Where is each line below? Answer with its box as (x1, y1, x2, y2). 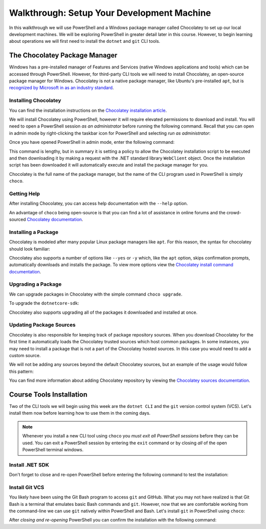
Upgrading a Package (9, 281, 62, 288)
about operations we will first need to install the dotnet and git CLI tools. (9, 38, 160, 44)
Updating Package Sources (9, 322, 76, 329)
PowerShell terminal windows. (22, 446, 84, 453)
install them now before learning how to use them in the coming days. (9, 410, 151, 416)
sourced (9, 216, 26, 222)
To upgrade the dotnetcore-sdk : (9, 300, 79, 306)
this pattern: (9, 368, 34, 374)
